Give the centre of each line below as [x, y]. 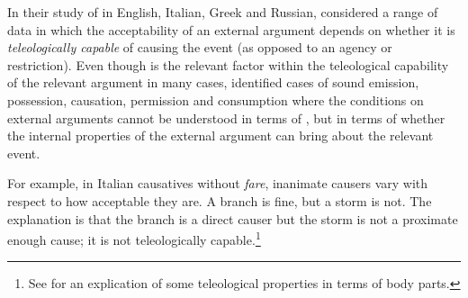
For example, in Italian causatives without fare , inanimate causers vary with [218, 183]
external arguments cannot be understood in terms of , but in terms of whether [226, 117]
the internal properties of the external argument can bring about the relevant [220, 135]
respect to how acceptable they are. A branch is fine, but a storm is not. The [220, 200]
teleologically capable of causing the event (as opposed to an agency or [200, 47]
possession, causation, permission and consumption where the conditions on [216, 99]
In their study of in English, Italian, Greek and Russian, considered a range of [223, 12]
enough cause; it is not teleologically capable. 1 [134, 238]
